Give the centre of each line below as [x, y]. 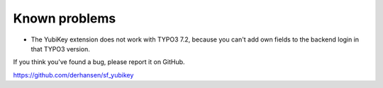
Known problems [65, 18]
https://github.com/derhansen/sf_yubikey [73, 75]
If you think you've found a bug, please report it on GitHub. [99, 62]
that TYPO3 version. [60, 49]
